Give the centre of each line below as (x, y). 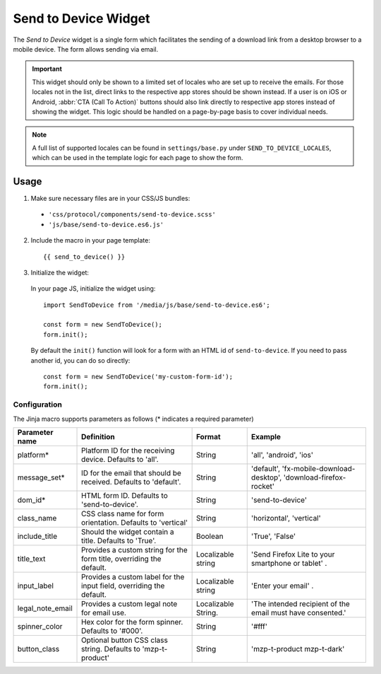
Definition (98, 436)
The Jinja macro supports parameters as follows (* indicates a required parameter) (133, 419)
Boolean (210, 536)
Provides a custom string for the (135, 550)
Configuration (38, 405)
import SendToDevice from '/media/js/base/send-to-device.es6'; (157, 305)
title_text (31, 559)
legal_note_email (45, 608)
